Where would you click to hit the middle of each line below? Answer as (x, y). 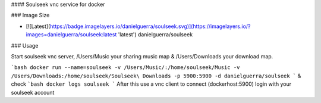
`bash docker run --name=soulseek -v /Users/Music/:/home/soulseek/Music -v (125, 68)
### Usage (25, 45)
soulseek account (33, 92)
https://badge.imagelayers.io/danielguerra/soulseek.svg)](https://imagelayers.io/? (150, 26)
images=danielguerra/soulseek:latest (71, 35)
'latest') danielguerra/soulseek (155, 35)
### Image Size (30, 15)
